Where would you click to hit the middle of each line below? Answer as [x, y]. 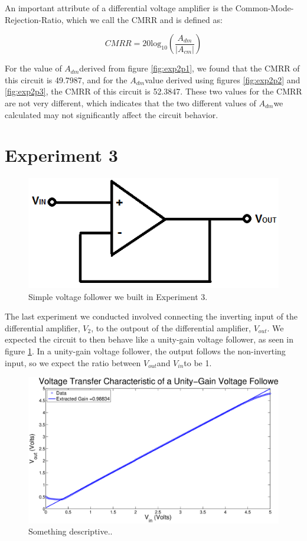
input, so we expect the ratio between [73, 362]
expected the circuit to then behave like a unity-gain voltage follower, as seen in [149, 339]
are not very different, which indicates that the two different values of [130, 102]
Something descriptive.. [71, 531]
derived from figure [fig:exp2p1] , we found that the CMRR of [190, 68]
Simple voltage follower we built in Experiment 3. [118, 296]
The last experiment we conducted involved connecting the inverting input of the [151, 316]
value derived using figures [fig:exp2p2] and [223, 79]
